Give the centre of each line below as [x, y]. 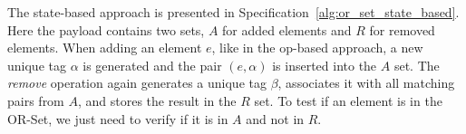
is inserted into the [325, 65]
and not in [275, 118]
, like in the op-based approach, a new [317, 48]
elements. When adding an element [105, 48]
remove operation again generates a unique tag [137, 83]
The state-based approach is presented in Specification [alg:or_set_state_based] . [233, 12]
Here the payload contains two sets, [106, 29]
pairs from [36, 100]
